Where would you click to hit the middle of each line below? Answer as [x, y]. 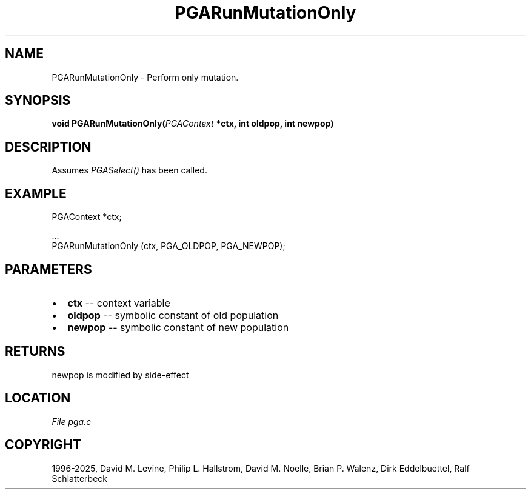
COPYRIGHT [43, 445]
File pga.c [72, 421]
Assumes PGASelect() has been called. [129, 170]
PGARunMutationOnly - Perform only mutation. [145, 77]
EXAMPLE [36, 193]
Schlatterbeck [79, 478]
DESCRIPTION [48, 147]
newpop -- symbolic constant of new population [178, 327]
